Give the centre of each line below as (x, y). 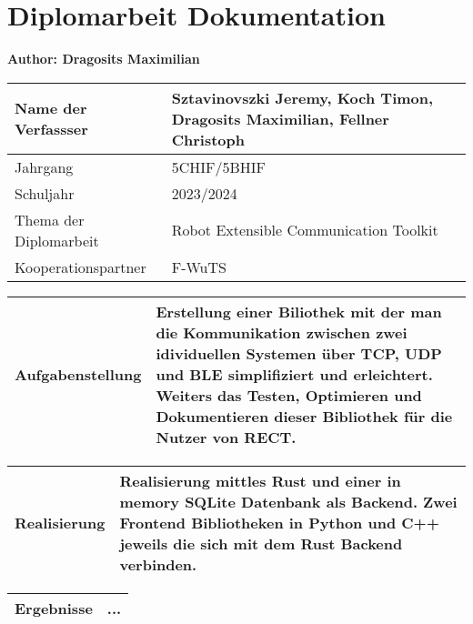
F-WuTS (199, 267)
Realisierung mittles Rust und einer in (260, 480)
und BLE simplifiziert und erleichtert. (294, 374)
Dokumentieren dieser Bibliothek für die (304, 416)
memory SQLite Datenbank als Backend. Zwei (288, 501)
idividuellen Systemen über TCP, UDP (299, 353)
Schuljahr (45, 193)
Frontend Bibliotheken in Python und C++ (280, 522)
